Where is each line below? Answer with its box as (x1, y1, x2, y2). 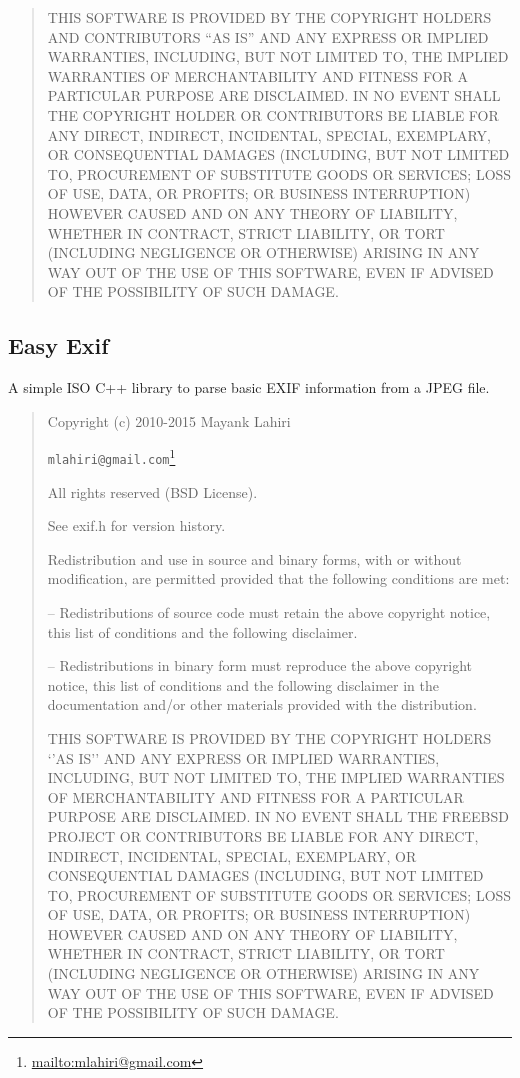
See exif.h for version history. (47, 515, 226, 536)
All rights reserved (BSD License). (47, 481, 258, 502)
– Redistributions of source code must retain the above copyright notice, (47, 601, 491, 622)
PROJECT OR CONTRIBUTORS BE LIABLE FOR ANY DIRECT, (47, 825, 479, 846)
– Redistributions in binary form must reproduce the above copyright (47, 655, 472, 676)
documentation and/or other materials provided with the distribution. (47, 694, 477, 715)
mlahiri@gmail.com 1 (47, 445, 176, 467)
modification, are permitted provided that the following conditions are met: (47, 568, 510, 589)
